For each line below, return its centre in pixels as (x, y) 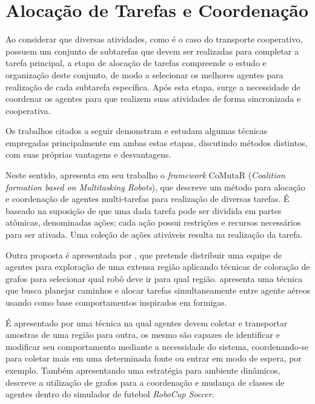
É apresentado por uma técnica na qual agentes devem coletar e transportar (147, 322)
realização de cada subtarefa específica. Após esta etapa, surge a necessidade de (153, 86)
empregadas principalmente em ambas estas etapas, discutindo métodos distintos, (157, 142)
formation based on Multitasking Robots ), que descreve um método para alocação (155, 187)
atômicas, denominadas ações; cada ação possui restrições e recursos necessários (153, 222)
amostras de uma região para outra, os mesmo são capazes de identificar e (143, 335)
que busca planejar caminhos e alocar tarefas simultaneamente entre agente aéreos (158, 290)
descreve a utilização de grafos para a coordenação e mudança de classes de (145, 382)
